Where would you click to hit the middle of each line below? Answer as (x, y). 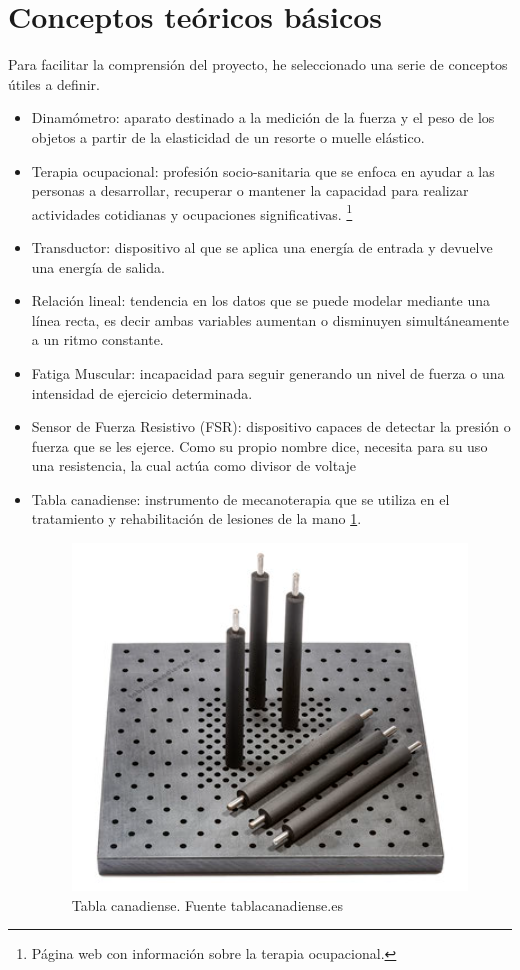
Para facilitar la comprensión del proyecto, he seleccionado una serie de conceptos (258, 64)
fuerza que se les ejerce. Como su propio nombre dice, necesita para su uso (259, 445)
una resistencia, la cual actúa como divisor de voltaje (194, 465)
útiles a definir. (54, 83)
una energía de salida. (98, 266)
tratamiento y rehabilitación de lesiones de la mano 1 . (196, 518)
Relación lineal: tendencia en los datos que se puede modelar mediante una (260, 300)
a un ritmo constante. (97, 339)
